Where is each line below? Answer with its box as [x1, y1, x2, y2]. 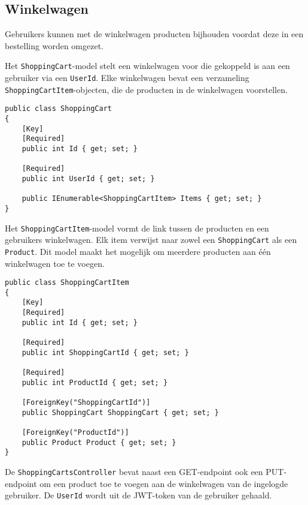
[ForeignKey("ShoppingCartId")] [22, 398, 151, 407]
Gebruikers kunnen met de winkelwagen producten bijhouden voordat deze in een [5, 28, 304, 40]
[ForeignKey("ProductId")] [22, 428, 129, 437]
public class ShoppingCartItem [5, 278, 129, 287]
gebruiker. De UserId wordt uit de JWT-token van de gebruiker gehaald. [5, 489, 272, 501]
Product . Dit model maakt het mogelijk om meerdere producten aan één [5, 245, 271, 257]
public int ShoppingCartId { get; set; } [22, 348, 189, 357]
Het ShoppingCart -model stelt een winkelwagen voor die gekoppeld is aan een [5, 59, 290, 72]
